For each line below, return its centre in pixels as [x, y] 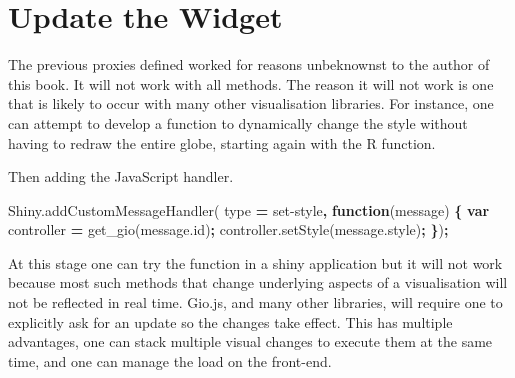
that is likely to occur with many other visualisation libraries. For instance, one [251, 103]
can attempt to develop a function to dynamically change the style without [238, 122]
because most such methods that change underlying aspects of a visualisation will [258, 282]
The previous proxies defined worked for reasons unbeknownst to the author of [249, 64]
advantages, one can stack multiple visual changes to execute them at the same [250, 341]
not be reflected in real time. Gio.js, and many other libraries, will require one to [255, 302]
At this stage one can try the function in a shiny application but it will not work [255, 262]
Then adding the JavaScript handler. [121, 176]
